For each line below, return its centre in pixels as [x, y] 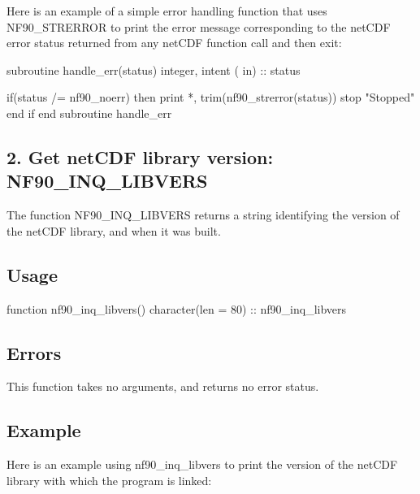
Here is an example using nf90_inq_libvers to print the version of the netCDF [202, 464]
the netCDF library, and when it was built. [114, 230]
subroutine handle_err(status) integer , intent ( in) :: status [154, 69]
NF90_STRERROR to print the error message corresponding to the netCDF [199, 26]
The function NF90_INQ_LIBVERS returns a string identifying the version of [203, 215]
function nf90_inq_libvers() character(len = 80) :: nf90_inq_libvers [177, 308]
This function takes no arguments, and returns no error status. [163, 386]
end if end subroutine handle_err [89, 113]
